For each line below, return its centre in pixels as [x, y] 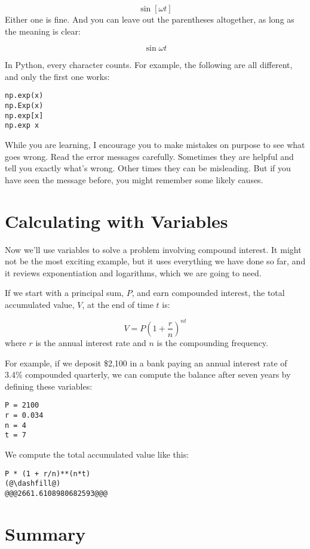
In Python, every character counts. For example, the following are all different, [149, 65]
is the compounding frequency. [212, 342]
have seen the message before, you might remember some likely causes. [134, 179]
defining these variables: [49, 386]
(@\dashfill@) [33, 484]
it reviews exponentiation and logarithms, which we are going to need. [133, 272]
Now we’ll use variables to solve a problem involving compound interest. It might [153, 249]
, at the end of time [118, 304]
